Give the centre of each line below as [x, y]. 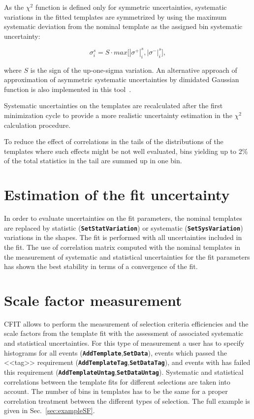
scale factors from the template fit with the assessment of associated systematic [124, 333]
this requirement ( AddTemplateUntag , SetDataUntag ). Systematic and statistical [124, 372]
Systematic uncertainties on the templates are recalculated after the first [113, 105]
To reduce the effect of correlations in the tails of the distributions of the [114, 141]
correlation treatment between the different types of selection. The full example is [127, 401]
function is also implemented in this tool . [68, 89]
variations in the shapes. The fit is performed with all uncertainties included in [123, 237]
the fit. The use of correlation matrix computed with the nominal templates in [122, 247]
